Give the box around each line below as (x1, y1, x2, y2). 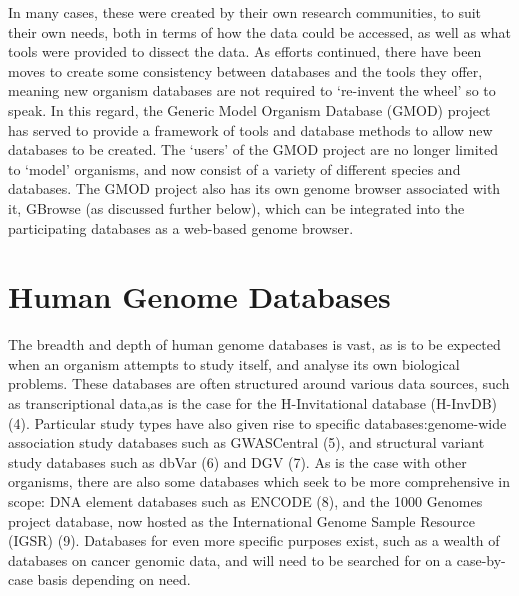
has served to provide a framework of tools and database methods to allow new (8, 119, 493, 140)
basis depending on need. (37, 569, 191, 590)
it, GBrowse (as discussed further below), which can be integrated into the (8, 197, 465, 218)
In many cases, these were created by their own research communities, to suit (8, 2, 482, 22)
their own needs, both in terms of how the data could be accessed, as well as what (8, 21, 511, 42)
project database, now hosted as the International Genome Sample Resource (8, 510, 475, 531)
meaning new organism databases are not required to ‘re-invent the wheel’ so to (8, 80, 496, 101)
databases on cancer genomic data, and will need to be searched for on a (8, 549, 453, 570)
